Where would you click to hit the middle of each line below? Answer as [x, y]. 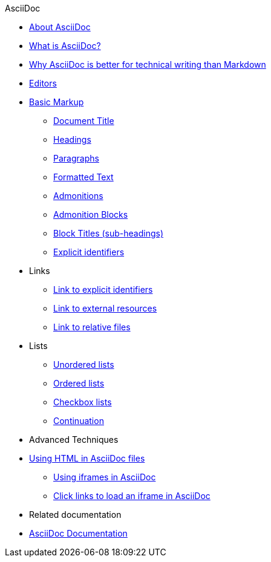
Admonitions [78, 196]
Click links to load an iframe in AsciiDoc [132, 496]
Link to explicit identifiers [103, 289]
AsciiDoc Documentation [78, 533]
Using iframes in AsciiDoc [105, 477]
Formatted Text [83, 177]
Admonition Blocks [91, 214]
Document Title [84, 121]
